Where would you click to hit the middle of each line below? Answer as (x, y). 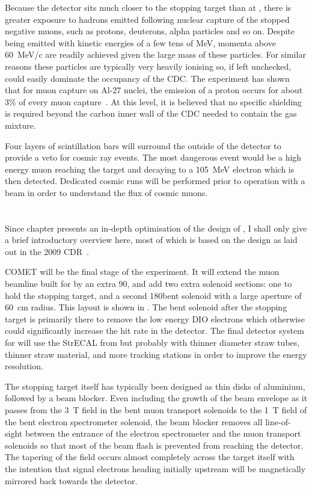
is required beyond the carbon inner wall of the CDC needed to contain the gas (151, 113)
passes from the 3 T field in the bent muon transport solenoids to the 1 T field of (156, 410)
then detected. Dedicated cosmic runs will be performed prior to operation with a (155, 181)
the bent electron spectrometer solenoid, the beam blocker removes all (134, 421)
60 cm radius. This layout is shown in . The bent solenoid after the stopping (146, 307)
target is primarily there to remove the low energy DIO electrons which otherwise (155, 318)
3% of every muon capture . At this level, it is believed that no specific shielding (153, 101)
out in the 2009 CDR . (47, 251)
